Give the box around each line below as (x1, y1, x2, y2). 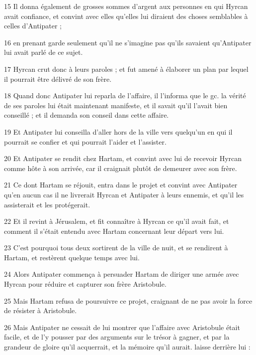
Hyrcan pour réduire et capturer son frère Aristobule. (4, 279, 167, 289)
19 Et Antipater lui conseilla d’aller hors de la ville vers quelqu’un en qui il (4, 126, 233, 137)
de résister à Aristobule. (4, 305, 77, 316)
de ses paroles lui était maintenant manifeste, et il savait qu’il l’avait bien (4, 100, 228, 110)
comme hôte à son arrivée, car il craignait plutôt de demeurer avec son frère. (4, 163, 237, 173)
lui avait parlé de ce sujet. (4, 47, 83, 57)
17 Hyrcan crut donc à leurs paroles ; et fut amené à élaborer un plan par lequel (4, 63, 249, 74)
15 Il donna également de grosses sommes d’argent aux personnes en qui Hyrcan (4, 1, 248, 11)
